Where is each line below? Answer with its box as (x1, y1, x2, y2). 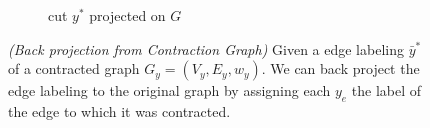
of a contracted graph (8, 58, 140, 79)
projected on (89, 5, 166, 25)
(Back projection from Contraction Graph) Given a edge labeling (8, 38, 404, 59)
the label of (351, 80, 422, 101)
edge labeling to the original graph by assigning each (8, 80, 331, 101)
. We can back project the (261, 58, 420, 79)
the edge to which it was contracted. (8, 100, 231, 121)
